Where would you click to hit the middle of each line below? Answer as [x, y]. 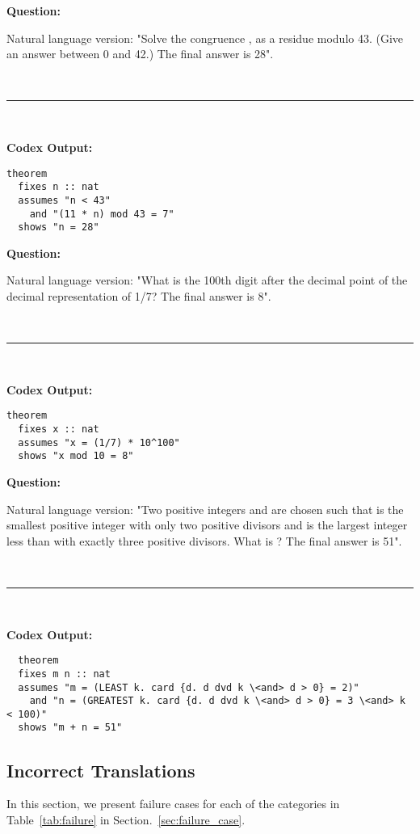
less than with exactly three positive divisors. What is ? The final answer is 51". [204, 540]
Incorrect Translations [101, 770]
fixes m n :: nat [64, 674]
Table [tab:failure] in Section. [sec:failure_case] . [126, 819]
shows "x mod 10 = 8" [76, 456]
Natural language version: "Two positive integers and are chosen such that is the [205, 509]
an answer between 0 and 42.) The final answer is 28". [140, 54]
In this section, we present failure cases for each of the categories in [173, 804]
